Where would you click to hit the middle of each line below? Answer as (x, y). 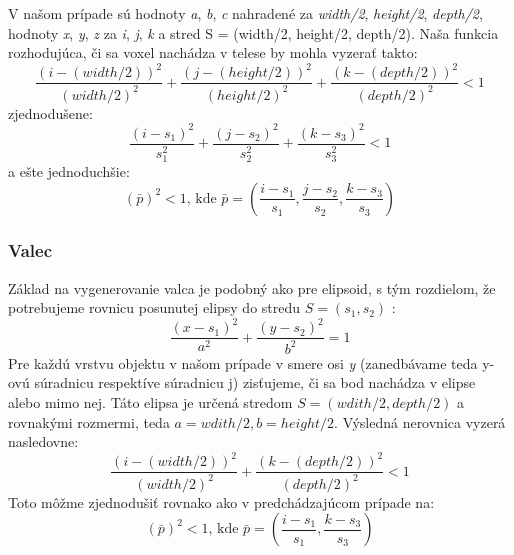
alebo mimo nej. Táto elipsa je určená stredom (150, 402)
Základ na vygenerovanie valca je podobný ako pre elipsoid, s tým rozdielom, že (252, 287)
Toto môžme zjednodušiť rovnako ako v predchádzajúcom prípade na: (221, 501)
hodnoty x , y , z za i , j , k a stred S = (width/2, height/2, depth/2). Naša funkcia (253, 32)
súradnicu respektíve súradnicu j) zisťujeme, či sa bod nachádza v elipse (255, 382)
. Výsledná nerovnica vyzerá (420, 421)
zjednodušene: (50, 112)
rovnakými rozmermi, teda (89, 421)
